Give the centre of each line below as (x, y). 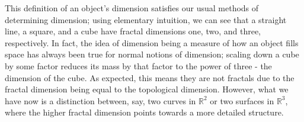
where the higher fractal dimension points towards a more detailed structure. (144, 112)
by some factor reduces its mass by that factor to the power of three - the (138, 65)
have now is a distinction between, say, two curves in (100, 100)
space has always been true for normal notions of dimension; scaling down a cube (152, 54)
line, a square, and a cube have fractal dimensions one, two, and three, (133, 31)
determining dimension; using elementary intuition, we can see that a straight (146, 19)
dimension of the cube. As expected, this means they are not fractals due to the (150, 77)
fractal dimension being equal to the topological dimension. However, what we (147, 89)
